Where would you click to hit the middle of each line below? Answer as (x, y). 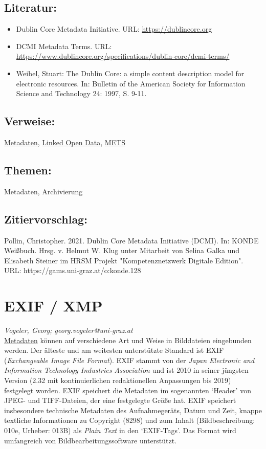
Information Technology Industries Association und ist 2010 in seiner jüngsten (126, 370)
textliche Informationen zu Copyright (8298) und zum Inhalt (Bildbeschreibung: (130, 420)
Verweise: (30, 121)
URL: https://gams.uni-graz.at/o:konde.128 (73, 270)
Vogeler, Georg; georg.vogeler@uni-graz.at (69, 330)
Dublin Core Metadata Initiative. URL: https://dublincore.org (114, 29)
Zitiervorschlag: (46, 219)
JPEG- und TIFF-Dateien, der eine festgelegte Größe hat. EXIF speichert (120, 400)
